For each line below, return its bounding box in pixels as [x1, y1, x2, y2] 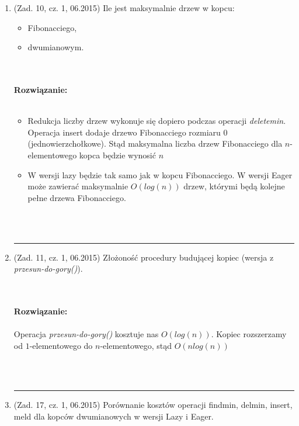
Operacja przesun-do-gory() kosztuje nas [13, 328, 159, 340]
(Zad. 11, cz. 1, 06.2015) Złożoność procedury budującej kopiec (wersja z [13, 251, 274, 263]
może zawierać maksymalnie [27, 180, 128, 192]
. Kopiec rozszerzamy [211, 328, 287, 340]
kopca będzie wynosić [79, 148, 156, 161]
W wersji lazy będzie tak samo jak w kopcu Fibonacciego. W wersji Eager [27, 168, 293, 181]
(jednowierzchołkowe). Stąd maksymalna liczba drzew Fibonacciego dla [27, 137, 283, 150]
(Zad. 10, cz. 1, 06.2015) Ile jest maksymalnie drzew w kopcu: [13, 2, 235, 13]
